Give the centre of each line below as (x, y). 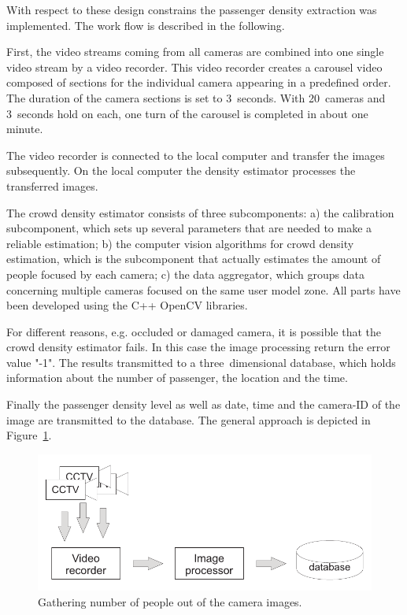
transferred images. (52, 185)
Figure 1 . (29, 435)
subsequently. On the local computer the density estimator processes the (181, 170)
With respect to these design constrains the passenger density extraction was (192, 9)
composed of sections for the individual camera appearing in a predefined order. (199, 82)
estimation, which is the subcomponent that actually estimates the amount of (194, 259)
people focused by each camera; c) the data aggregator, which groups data (185, 274)
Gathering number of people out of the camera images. (170, 601)
